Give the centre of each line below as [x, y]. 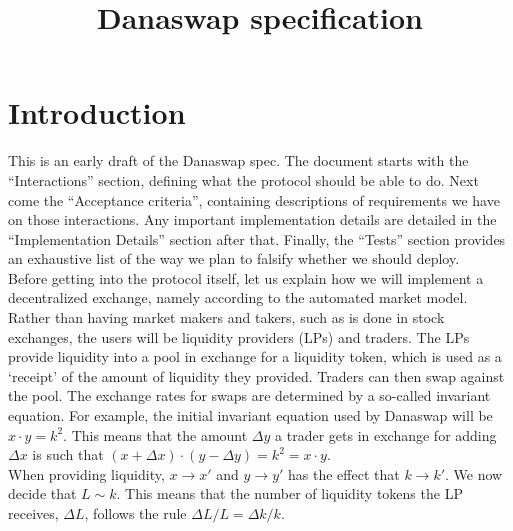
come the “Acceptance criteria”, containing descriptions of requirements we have [254, 199]
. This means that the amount [155, 434]
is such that [68, 454]
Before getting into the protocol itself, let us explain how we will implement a [246, 277]
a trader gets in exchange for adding [386, 434]
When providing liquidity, [86, 473]
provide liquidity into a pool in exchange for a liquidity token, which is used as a [255, 356]
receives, [33, 513]
